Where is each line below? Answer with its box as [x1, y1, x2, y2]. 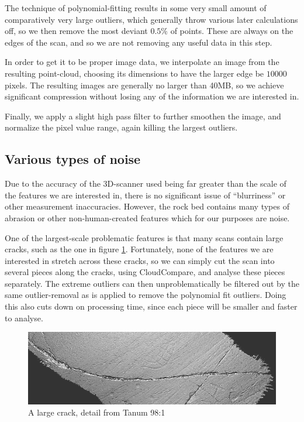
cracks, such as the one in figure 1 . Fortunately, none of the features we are [5, 243, 274, 255]
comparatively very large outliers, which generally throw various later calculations [5, 13, 298, 25]
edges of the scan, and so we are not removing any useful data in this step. [5, 36, 272, 48]
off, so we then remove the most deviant [5, 25, 148, 37]
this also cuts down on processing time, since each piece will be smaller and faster [5, 300, 298, 313]
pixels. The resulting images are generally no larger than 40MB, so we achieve [5, 78, 284, 91]
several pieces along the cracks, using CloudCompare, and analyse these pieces [5, 266, 285, 278]
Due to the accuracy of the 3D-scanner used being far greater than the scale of [5, 177, 286, 190]
